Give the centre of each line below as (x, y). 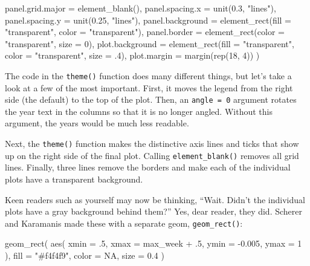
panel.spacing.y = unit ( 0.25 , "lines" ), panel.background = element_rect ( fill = (148, 20)
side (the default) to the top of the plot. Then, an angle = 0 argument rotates (151, 99)
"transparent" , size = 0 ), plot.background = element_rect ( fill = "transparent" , (150, 43)
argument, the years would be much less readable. (97, 123)
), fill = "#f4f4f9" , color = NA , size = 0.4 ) (85, 255)
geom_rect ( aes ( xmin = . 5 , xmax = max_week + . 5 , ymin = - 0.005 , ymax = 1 (153, 243)
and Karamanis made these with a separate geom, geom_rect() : (124, 223)
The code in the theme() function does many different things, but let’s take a (148, 75)
